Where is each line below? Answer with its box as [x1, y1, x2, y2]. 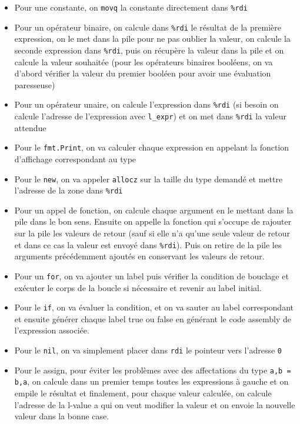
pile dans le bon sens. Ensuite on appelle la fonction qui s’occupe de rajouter [14, 215, 292, 228]
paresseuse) [14, 78, 55, 91]
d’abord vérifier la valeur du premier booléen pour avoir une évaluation [14, 67, 271, 79]
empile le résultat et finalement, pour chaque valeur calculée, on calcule [14, 386, 272, 399]
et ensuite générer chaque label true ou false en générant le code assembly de [14, 312, 291, 325]
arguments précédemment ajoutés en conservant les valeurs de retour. [14, 250, 265, 262]
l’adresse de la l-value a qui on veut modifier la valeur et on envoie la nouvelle [14, 398, 295, 410]
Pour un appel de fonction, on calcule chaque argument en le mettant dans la [14, 203, 294, 216]
